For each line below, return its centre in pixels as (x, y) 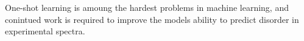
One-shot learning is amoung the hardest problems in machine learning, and (147, 7)
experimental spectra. (45, 31)
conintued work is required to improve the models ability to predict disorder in (152, 19)
